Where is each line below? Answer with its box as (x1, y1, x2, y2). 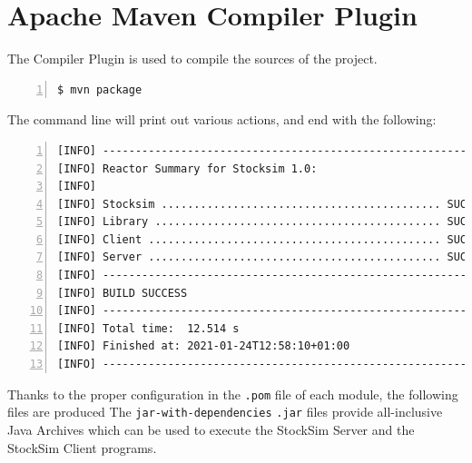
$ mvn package (57, 83, 143, 96)
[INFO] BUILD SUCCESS (57, 286, 188, 300)
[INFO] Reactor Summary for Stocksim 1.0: (57, 162, 318, 175)
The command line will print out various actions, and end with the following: (7, 110, 437, 129)
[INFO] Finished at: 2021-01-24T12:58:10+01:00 (57, 340, 350, 353)
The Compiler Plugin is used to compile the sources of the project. (7, 49, 378, 68)
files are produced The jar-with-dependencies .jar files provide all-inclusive (7, 402, 443, 421)
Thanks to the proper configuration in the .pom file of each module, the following (7, 384, 458, 403)
